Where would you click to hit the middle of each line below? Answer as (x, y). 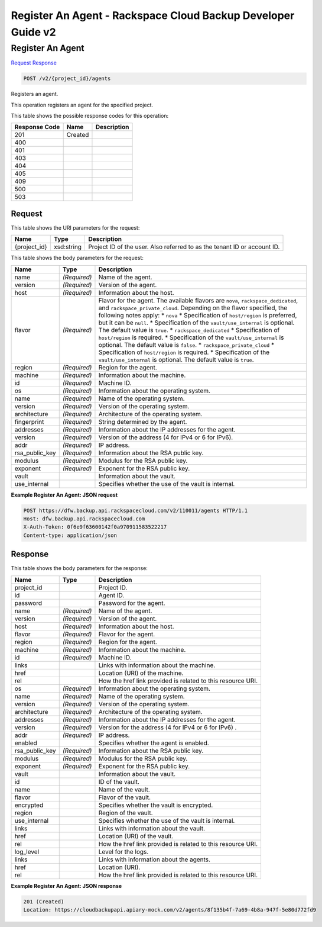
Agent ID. (111, 595)
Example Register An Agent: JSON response (66, 886)
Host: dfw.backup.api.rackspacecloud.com (84, 519)
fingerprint (29, 421)
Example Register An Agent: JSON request (64, 495)
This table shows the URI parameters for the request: (75, 227)
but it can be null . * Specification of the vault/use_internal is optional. (196, 323)
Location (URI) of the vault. (136, 836)
